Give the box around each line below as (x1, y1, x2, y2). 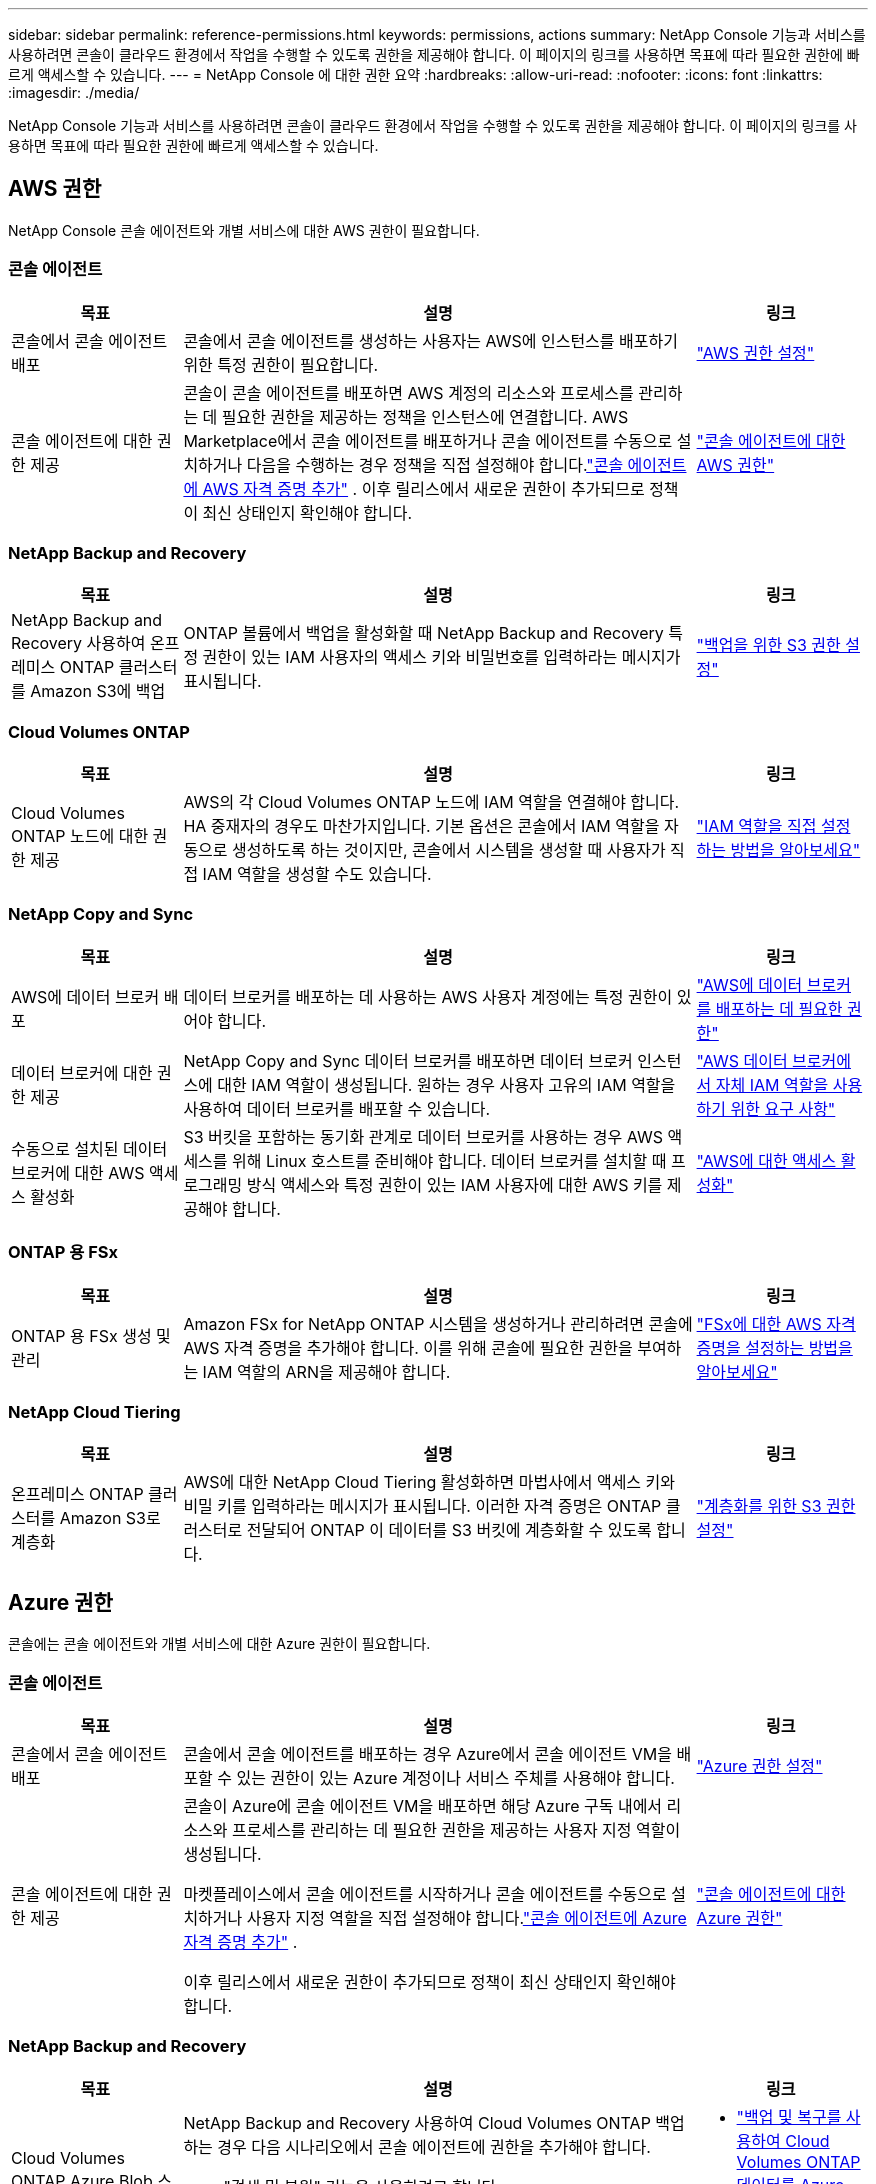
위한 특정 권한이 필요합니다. (183, 354, 379, 375)
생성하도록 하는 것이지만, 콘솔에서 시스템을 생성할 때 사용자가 (232, 840, 666, 861)
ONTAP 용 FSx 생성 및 (11, 1325, 171, 1346)
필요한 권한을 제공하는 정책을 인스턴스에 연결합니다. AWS (221, 406, 629, 427)
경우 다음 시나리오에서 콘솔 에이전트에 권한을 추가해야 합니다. (217, 2136, 651, 2157)
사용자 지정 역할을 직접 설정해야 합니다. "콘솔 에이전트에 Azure (246, 1907, 687, 1928)
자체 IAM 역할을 (715, 1074, 829, 1095)
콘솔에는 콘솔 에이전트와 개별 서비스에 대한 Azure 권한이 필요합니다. (8, 1635, 431, 1653)
